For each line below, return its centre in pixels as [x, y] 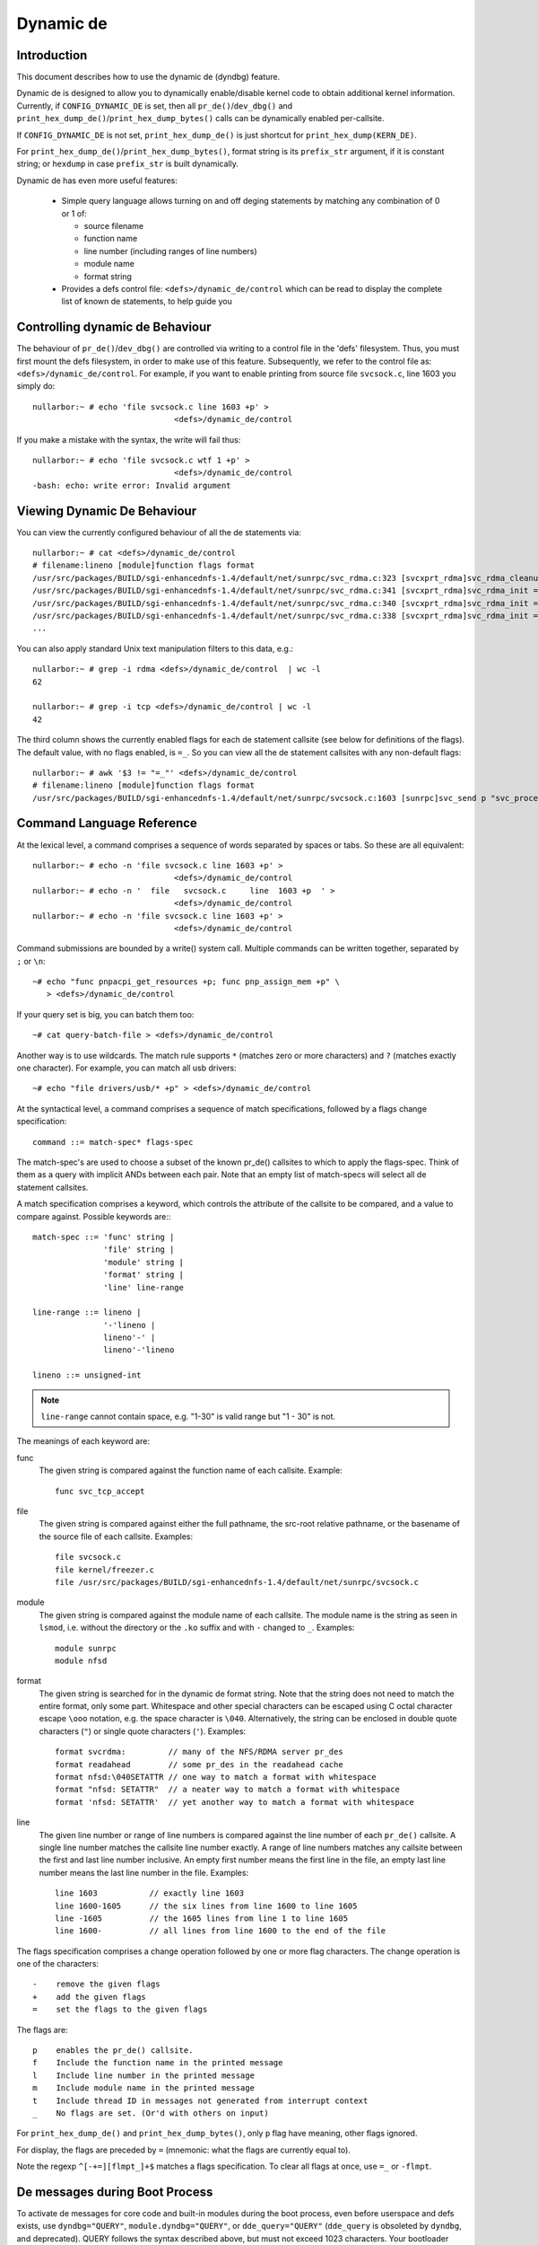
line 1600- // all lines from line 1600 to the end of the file [221, 1931]
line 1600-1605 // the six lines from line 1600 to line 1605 [206, 1906]
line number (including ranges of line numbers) [170, 251]
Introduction [52, 55]
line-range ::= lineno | [87, 1312]
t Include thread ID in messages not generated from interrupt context [200, 2100]
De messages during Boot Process [115, 2192]
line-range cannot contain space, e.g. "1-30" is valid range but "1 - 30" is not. [188, 1417]
